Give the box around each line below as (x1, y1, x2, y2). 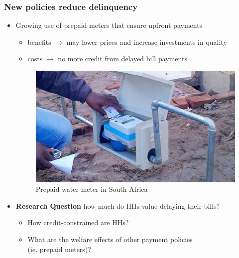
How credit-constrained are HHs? (27, 217, 129, 228)
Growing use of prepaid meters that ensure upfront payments (15, 20, 203, 30)
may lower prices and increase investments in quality (66, 36, 227, 47)
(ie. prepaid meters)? (27, 244, 91, 254)
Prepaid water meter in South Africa (35, 184, 148, 194)
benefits (27, 36, 51, 47)
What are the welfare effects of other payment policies (27, 234, 193, 245)
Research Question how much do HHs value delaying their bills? (15, 200, 220, 211)
